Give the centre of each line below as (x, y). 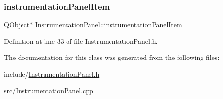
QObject (17, 25)
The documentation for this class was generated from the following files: (112, 57)
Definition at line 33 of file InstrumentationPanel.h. (81, 41)
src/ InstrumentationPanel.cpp (49, 90)
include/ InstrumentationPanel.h (52, 74)
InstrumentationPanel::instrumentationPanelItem (109, 25)
